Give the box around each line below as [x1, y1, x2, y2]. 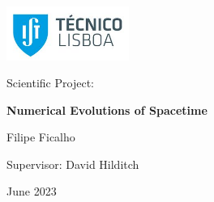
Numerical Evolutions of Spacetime [6, 101, 208, 118]
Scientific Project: [6, 74, 94, 91]
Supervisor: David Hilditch [6, 155, 139, 172]
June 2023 [6, 183, 57, 200]
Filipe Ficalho [6, 128, 75, 145]
